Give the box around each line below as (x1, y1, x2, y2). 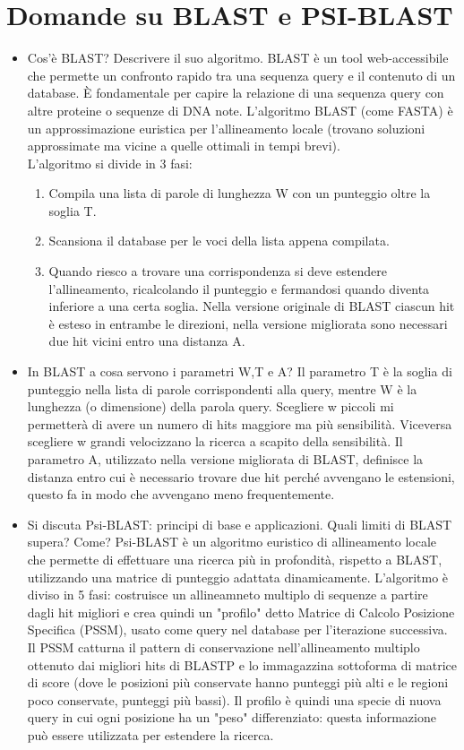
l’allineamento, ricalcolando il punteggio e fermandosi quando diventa (48, 279, 430, 297)
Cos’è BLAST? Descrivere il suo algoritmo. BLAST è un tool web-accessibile (27, 48, 449, 67)
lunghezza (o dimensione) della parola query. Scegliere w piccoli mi (27, 397, 394, 416)
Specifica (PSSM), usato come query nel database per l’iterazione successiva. (27, 620, 448, 639)
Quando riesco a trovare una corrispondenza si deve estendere (48, 262, 387, 280)
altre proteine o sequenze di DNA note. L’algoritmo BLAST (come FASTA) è (27, 100, 453, 119)
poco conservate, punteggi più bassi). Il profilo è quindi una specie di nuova (27, 690, 442, 709)
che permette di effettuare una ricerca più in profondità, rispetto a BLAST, (27, 549, 443, 568)
